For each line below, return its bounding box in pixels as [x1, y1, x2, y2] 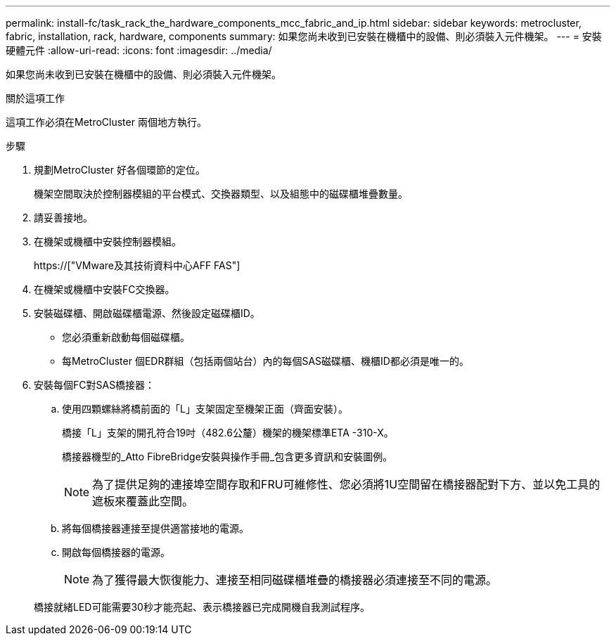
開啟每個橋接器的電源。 [62, 546, 170, 558]
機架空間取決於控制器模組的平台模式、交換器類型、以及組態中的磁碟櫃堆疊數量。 [34, 188, 408, 200]
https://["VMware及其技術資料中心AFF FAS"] [34, 259, 240, 271]
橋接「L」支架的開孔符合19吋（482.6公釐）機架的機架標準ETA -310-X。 [62, 427, 394, 439]
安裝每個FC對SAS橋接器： [34, 379, 155, 391]
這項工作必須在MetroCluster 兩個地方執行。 [6, 116, 207, 128]
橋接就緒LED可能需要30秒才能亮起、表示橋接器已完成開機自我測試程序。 [34, 601, 370, 613]
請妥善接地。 [34, 212, 93, 224]
